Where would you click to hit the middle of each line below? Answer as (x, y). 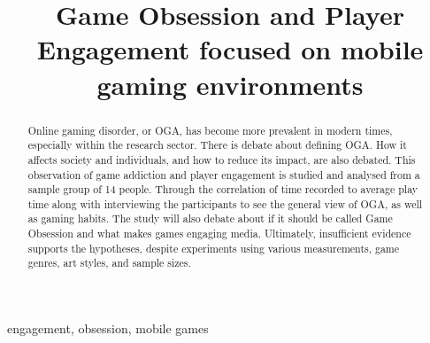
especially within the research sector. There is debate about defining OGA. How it (217, 145)
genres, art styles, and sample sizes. (109, 263)
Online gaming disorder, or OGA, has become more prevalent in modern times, (210, 130)
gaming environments (230, 84)
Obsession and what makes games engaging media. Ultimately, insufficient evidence (219, 234)
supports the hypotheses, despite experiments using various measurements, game (214, 248)
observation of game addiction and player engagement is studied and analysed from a (224, 174)
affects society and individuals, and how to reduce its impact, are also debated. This (222, 159)
